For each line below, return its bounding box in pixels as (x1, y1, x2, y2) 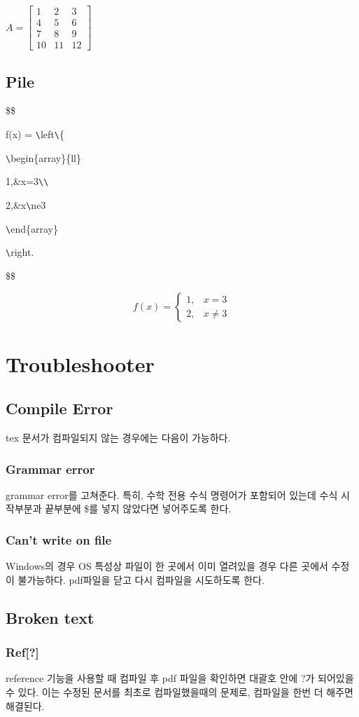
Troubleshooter (6, 349, 155, 378)
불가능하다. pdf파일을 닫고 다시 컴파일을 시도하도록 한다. (17, 572, 265, 587)
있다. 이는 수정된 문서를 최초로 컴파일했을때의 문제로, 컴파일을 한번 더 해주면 (17, 685, 353, 699)
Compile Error (6, 397, 113, 419)
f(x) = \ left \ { (6, 126, 64, 141)
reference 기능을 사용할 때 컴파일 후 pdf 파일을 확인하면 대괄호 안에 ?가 (6, 671, 315, 685)
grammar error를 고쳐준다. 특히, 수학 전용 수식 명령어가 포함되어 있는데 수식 (6, 487, 338, 502)
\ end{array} (6, 221, 58, 235)
